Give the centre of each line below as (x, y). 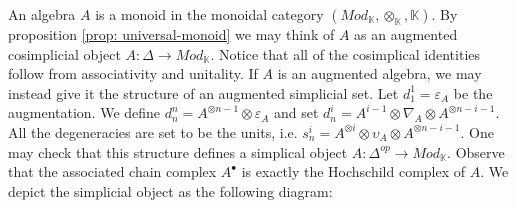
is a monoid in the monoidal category (209, 14)
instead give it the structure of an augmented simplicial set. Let (203, 92)
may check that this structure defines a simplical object (178, 151)
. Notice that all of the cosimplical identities (345, 53)
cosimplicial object (64, 53)
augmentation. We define (84, 112)
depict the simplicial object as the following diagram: (170, 190)
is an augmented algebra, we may (379, 73)
